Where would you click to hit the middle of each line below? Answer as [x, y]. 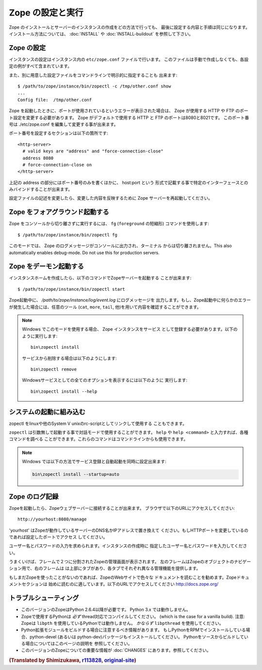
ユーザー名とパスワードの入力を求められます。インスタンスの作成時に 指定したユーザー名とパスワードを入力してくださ [128, 546]
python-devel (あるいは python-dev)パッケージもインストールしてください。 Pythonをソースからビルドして [137, 636]
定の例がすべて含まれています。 [41, 66]
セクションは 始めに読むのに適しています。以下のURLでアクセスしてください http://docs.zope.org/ [120, 584]
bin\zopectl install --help [64, 391]
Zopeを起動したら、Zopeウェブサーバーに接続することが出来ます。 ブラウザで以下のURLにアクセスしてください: [122, 508]
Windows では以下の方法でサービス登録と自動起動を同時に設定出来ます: [94, 462]
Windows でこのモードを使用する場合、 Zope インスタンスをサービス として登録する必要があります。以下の [130, 329]
